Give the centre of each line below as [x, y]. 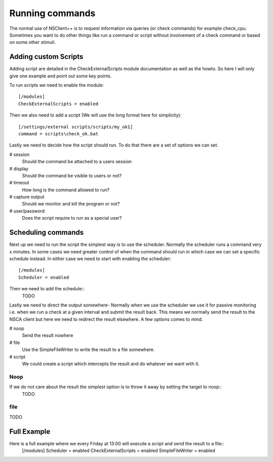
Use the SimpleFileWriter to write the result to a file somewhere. [88, 350]
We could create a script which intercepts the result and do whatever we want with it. [111, 364]
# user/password [27, 211]
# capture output [27, 197]
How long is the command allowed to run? [66, 190]
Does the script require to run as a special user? [72, 218]
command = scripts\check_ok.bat [58, 134]
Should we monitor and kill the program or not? [71, 204]
